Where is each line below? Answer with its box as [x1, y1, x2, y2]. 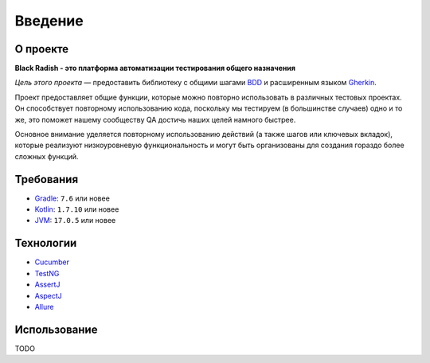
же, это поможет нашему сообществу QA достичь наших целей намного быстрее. [14, 115, 296, 124]
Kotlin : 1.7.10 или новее [34, 205, 119, 214]
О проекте [14, 42, 69, 56]
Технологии [14, 236, 77, 250]
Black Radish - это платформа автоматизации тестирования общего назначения [14, 64, 296, 73]
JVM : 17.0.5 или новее [34, 216, 116, 225]
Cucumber [34, 257, 70, 267]
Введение [14, 12, 84, 29]
